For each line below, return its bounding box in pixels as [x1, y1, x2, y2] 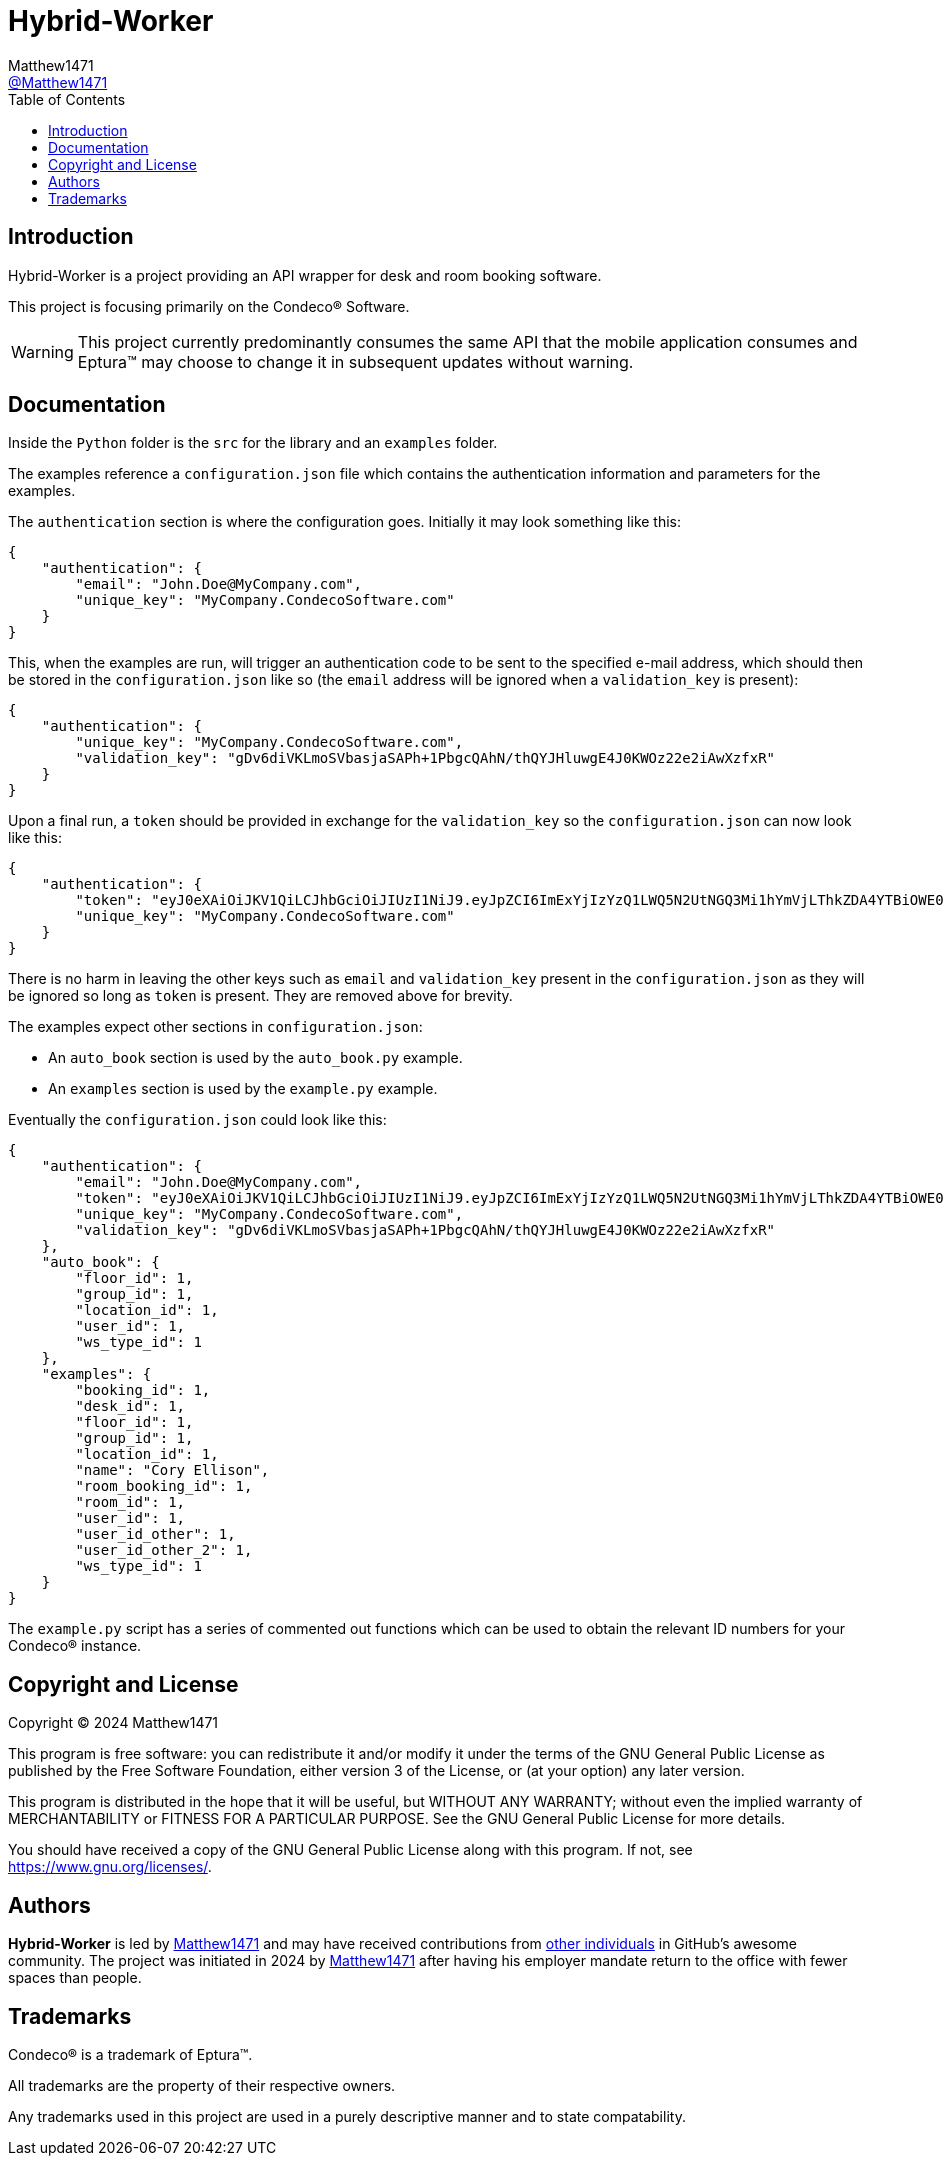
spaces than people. [8, 1969, 142, 1987]
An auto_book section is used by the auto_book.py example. [48, 1049, 463, 1067]
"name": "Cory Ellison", [75, 1462, 270, 1479]
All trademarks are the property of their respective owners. [8, 2076, 396, 2094]
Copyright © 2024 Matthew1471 [8, 1714, 219, 1732]
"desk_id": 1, [75, 1398, 186, 1415]
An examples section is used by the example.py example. [48, 1080, 438, 1098]
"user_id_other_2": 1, [75, 1542, 253, 1559]
